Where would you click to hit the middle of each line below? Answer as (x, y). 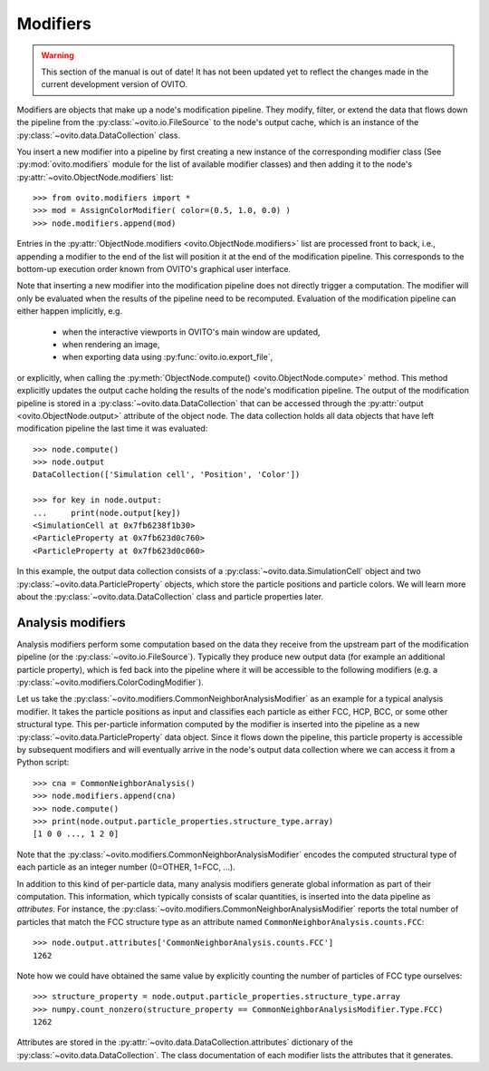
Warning (58, 55)
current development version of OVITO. (114, 84)
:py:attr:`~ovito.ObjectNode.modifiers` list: (95, 177)
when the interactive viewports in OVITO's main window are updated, (191, 332)
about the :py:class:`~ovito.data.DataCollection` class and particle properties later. (170, 597)
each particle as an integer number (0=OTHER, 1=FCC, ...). (126, 867)
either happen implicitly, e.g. (69, 311)
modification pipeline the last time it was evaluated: (112, 428)
